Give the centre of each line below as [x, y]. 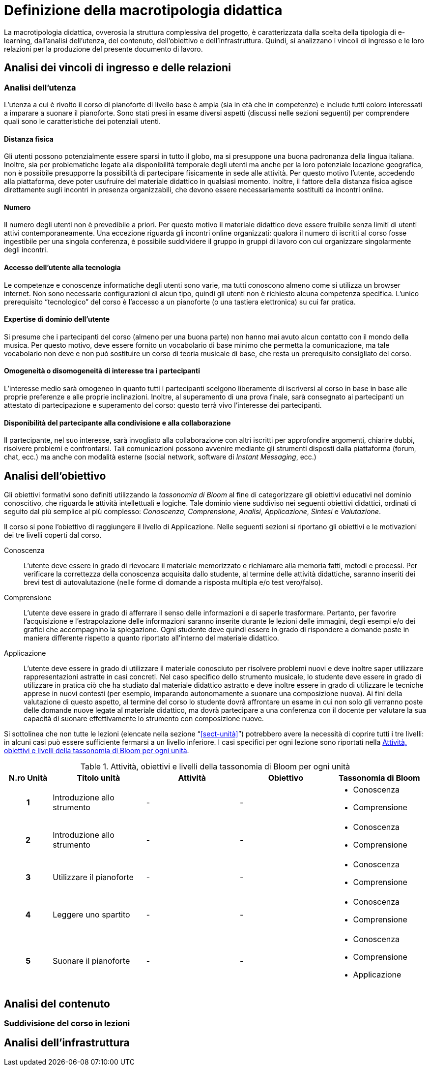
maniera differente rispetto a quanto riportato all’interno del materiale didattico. [151, 638]
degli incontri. [26, 250]
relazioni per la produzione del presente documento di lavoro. [103, 49]
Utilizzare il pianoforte [93, 877]
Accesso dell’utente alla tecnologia [62, 268]
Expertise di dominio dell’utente [57, 319]
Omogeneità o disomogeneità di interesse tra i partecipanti [102, 371]
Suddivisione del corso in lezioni [67, 1023]
